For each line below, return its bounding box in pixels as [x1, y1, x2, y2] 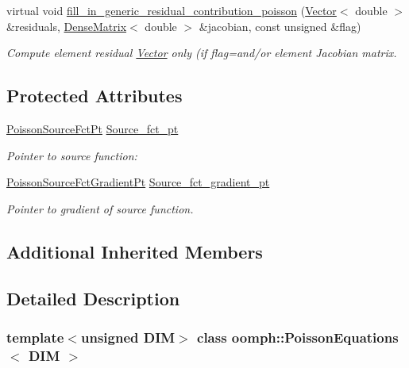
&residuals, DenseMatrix [6, 17, 127, 34]
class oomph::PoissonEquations [197, 327, 399, 347]
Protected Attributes [6, 83, 183, 108]
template [6, 327, 64, 347]
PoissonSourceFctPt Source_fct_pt [6, 120, 179, 136]
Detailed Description [6, 286, 180, 310]
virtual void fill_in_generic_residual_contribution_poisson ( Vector [6, 2, 337, 18]
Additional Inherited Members [6, 239, 263, 263]
